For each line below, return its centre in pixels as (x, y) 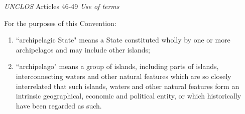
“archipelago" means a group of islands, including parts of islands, (117, 66)
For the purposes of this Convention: (60, 23)
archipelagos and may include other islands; (83, 49)
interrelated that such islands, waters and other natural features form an (128, 86)
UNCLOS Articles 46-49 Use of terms (62, 6)
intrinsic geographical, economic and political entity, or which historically (129, 96)
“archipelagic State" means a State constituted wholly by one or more (123, 40)
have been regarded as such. (59, 105)
